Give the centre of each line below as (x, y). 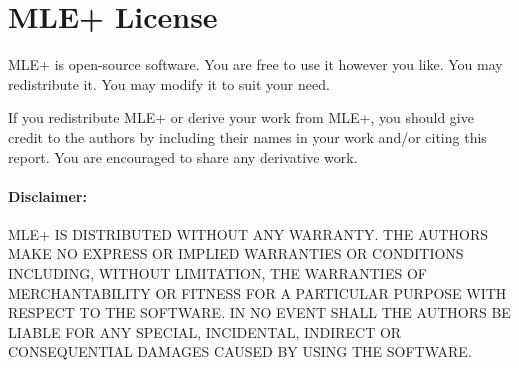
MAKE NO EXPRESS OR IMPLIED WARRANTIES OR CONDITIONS (236, 253)
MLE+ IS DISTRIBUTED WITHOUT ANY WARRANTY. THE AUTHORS (248, 233)
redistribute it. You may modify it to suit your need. (169, 83)
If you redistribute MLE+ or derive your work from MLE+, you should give (241, 117)
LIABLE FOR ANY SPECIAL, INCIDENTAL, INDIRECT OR (205, 331)
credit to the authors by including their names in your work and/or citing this (247, 136)
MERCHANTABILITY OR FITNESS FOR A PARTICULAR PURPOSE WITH (257, 292)
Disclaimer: (47, 195)
